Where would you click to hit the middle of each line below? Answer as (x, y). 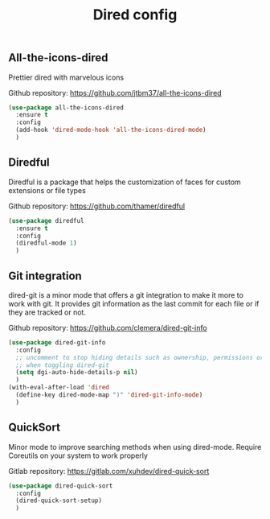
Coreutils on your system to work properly (78, 455)
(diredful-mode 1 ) (47, 243)
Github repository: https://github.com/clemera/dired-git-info (108, 327)
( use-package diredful (46, 220)
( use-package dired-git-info (57, 342)
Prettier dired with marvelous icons (66, 77)
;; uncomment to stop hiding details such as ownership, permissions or (140, 357)
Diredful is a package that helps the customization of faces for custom (125, 182)
